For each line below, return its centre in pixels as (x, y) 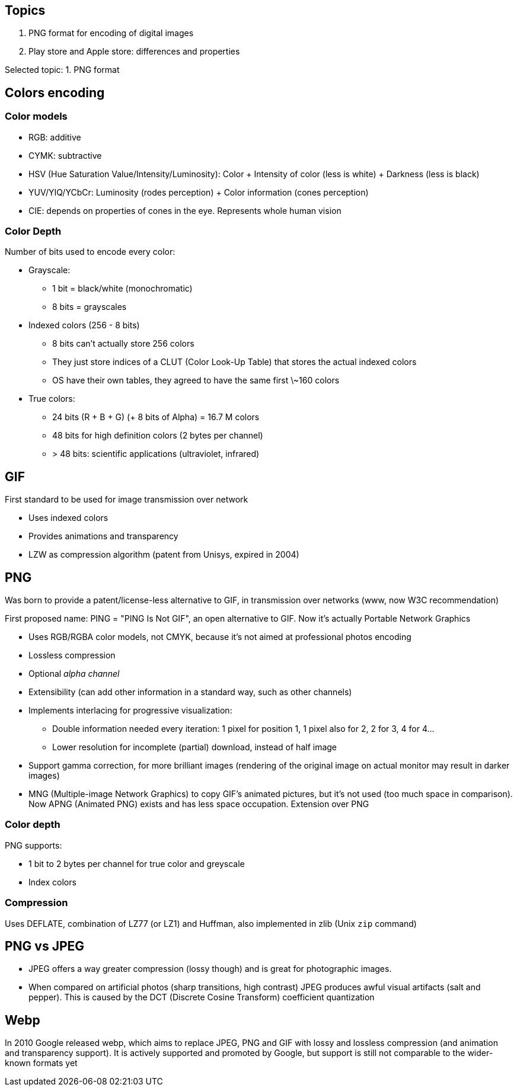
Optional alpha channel (74, 674)
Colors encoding (55, 92)
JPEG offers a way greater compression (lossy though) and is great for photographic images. (210, 969)
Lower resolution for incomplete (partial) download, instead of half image (195, 747)
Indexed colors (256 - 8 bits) (84, 325)
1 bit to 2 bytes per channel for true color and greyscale (137, 863)
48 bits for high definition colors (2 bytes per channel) (158, 436)
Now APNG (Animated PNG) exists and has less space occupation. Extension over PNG (199, 804)
